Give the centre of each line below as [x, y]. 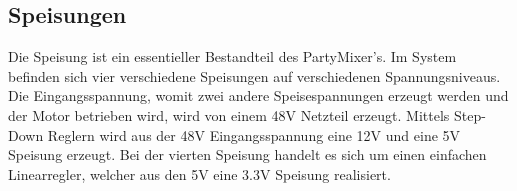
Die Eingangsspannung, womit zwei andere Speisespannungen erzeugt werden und [258, 95]
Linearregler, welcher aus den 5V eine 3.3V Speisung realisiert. [199, 173]
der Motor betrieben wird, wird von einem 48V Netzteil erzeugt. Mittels [229, 114]
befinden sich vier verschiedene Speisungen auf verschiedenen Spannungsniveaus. [254, 75]
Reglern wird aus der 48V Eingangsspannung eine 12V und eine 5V [254, 134]
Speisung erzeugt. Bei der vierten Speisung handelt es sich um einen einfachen [247, 154]
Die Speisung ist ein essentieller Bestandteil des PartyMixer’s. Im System [232, 56]
